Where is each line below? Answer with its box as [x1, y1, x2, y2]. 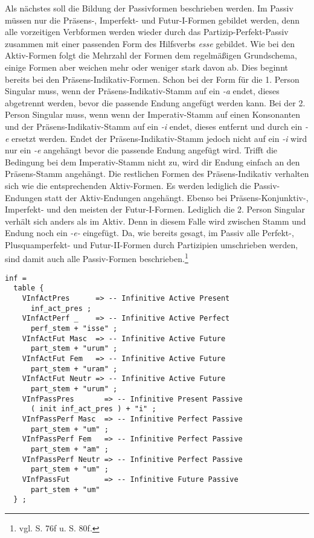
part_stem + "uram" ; [30, 364, 118, 373]
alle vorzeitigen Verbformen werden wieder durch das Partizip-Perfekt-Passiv [5, 25, 289, 38]
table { [13, 284, 44, 293]
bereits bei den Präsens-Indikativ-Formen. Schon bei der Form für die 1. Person [5, 72, 300, 85]
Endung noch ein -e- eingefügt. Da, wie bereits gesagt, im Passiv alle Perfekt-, [5, 226, 294, 239]
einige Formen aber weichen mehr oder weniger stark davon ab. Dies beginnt [5, 60, 288, 73]
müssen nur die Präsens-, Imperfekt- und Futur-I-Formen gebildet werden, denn [5, 13, 300, 26]
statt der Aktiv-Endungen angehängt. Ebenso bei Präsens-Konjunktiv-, [45, 191, 309, 203]
